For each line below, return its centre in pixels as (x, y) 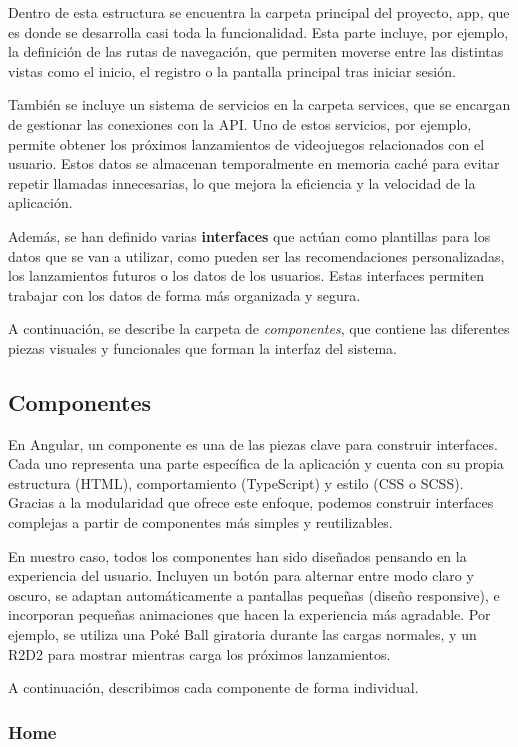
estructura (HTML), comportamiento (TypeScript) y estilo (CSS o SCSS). (236, 482)
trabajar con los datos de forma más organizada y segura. (184, 294)
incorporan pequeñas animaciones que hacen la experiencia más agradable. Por (249, 614)
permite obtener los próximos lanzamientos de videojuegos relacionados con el (246, 143)
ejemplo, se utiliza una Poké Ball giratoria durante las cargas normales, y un (242, 634)
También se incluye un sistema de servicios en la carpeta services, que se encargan (259, 104)
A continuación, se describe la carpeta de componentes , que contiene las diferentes (259, 328)
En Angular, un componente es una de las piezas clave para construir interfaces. (253, 443)
